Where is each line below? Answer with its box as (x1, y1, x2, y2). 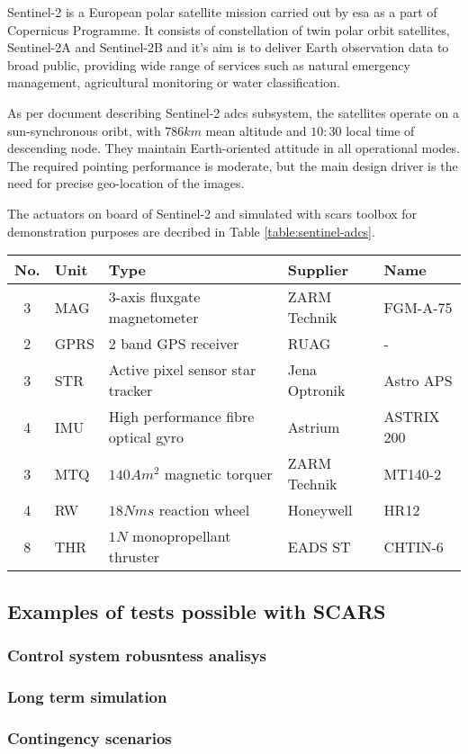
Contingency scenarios (7, 726, 172, 749)
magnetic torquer (164, 462, 273, 484)
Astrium (287, 416, 340, 437)
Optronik (287, 380, 346, 401)
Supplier (287, 259, 348, 281)
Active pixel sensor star (108, 359, 256, 381)
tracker (108, 380, 153, 401)
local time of (346, 121, 415, 139)
